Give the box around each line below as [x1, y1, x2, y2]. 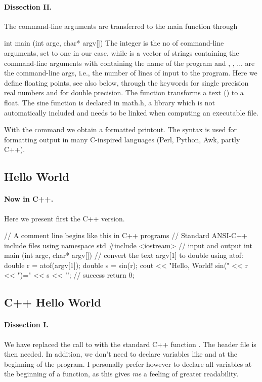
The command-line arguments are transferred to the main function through [4, 20, 238, 31]
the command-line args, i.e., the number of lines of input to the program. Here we [4, 67, 257, 78]
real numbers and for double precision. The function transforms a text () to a [4, 87, 244, 98]
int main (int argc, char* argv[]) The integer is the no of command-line [4, 37, 224, 48]
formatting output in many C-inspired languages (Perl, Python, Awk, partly [4, 134, 240, 144]
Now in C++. [4, 194, 54, 204]
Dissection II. [4, 1, 52, 12]
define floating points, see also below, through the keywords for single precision [4, 77, 249, 88]
